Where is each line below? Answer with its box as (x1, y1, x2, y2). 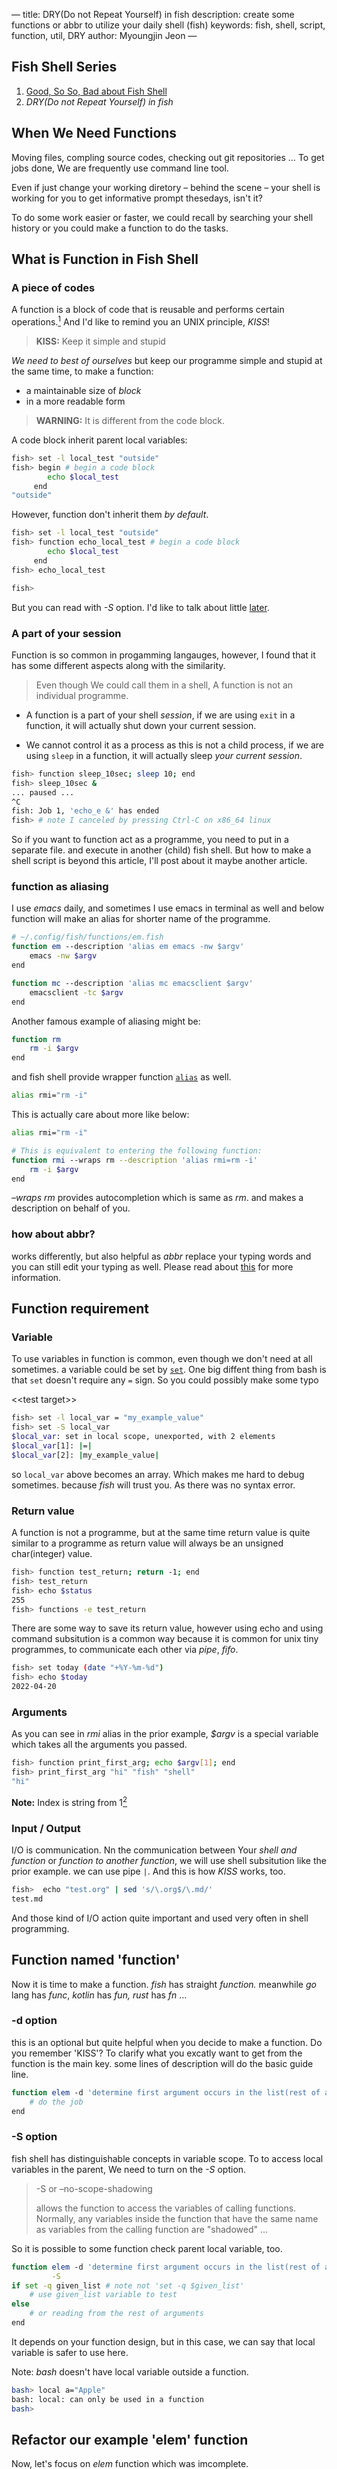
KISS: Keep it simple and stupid (35, 335, 166, 347)
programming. (11, 1922, 70, 1934)
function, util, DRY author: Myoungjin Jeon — (11, 30, 198, 41)
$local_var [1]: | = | (11, 1441, 93, 1451)
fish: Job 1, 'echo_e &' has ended (11, 806, 160, 816)
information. (11, 1271, 62, 1283)
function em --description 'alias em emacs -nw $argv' (11, 942, 245, 952)
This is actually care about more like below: (11, 1109, 190, 1121)
